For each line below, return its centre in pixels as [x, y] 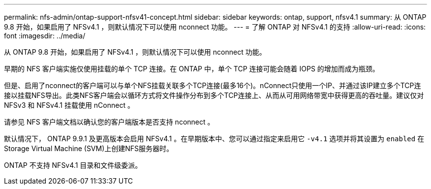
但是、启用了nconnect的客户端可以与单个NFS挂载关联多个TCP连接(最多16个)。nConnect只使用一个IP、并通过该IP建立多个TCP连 [213, 85]
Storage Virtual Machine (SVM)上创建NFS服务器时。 [89, 148]
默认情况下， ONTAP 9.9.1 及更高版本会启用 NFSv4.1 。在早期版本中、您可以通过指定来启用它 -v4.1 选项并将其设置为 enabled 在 [214, 139]
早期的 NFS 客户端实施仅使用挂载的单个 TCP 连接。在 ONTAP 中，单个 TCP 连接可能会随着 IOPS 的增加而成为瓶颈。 [192, 69]
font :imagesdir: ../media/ [45, 36]
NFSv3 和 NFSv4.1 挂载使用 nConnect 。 [69, 105]
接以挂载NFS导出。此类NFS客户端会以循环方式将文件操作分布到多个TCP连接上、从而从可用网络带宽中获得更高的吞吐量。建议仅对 [214, 95]
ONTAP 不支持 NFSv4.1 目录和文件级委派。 [73, 165]
